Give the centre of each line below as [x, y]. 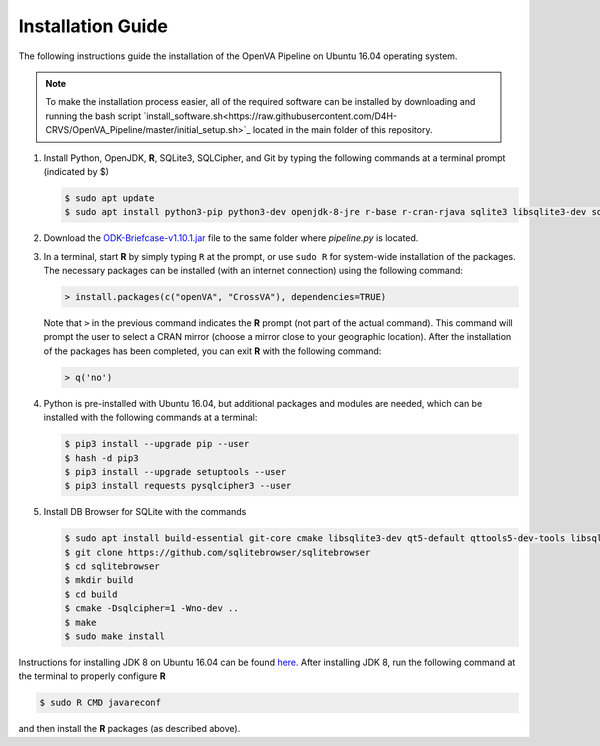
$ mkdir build [99, 580]
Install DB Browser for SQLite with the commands [145, 512]
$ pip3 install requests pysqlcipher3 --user [178, 486]
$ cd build [91, 594]
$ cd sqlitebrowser [112, 566]
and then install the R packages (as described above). [129, 729]
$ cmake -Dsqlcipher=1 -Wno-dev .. [151, 608]
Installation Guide [93, 26]
